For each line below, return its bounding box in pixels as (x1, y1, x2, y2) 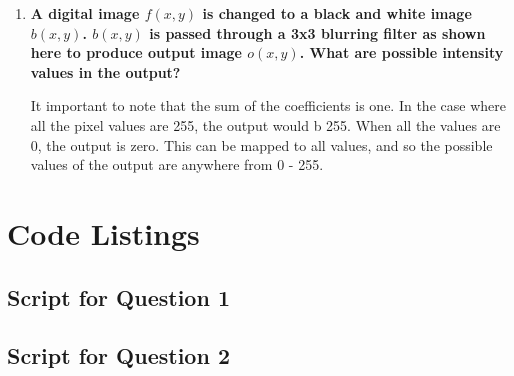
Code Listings (7, 212, 200, 253)
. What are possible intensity (299, 42, 504, 63)
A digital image (30, 3, 140, 23)
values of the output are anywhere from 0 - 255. (30, 154, 324, 175)
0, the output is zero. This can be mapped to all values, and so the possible (30, 134, 493, 155)
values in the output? (30, 61, 181, 82)
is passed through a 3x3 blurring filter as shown (149, 22, 486, 43)
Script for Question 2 (7, 340, 230, 371)
